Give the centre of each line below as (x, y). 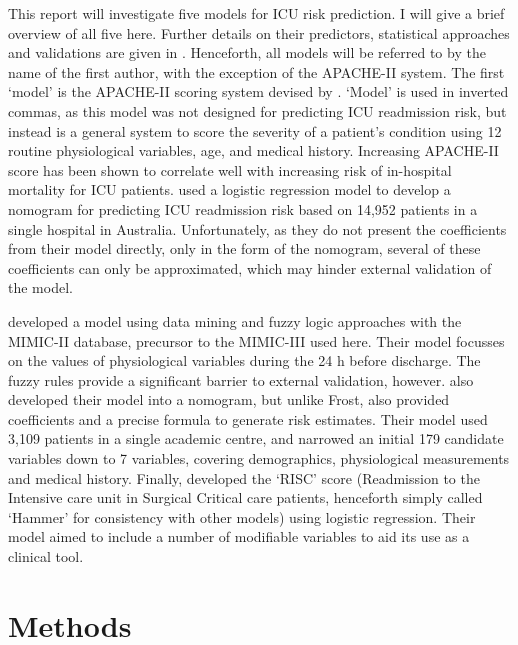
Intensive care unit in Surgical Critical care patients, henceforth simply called (245, 497)
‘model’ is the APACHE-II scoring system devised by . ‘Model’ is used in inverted (258, 91)
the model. (40, 287)
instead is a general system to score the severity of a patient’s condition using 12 (255, 130)
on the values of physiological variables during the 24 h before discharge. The (244, 360)
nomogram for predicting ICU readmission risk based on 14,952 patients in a (243, 208)
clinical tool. (46, 556)
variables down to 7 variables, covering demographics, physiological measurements (259, 458)
